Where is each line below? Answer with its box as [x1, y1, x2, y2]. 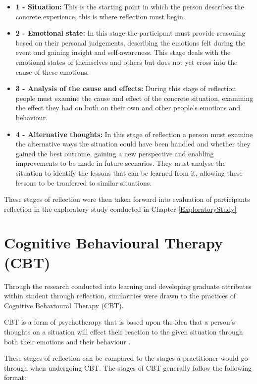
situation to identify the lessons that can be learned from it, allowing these [15, 167, 243, 178]
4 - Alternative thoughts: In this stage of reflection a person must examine [15, 129, 253, 139]
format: [4, 372, 26, 383]
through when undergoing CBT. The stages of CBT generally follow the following [4, 362, 252, 373]
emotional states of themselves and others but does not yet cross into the [15, 56, 238, 67]
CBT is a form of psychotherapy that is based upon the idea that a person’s [4, 317, 235, 327]
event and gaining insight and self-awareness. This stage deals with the [15, 47, 231, 57]
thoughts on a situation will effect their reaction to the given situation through [4, 326, 243, 336]
